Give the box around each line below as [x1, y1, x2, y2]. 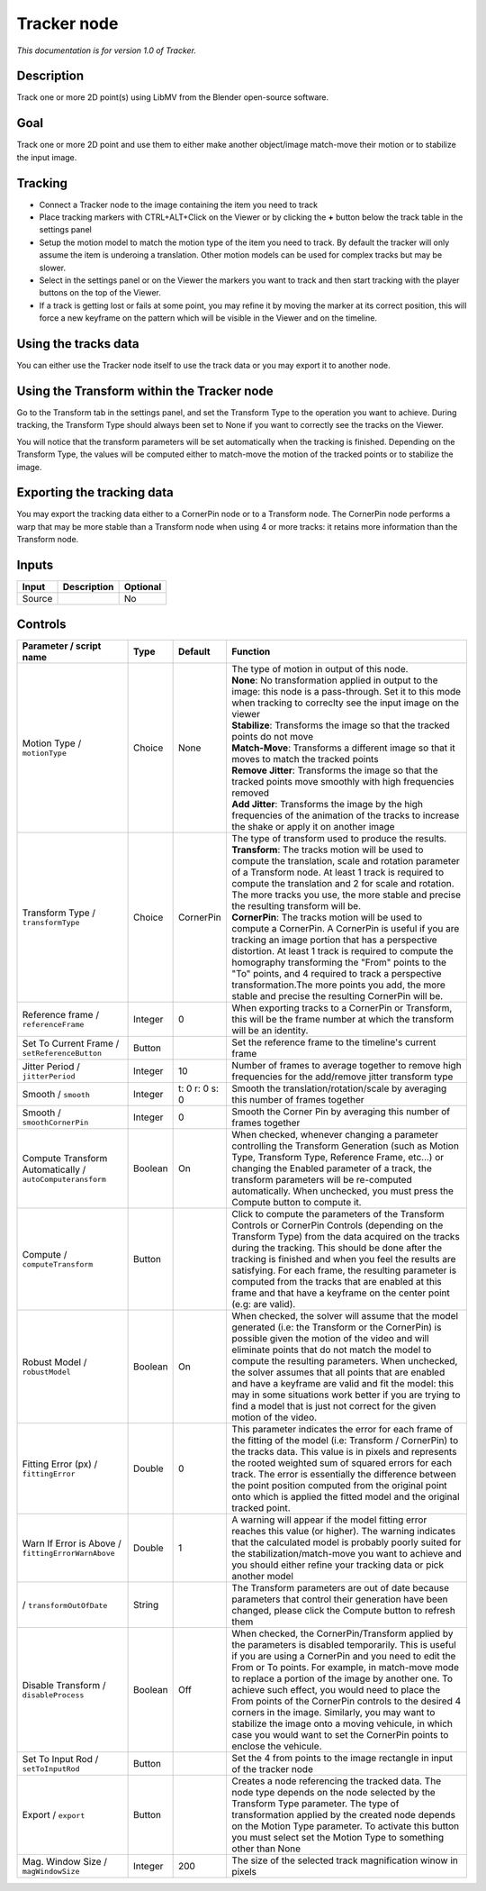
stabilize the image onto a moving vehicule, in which [231, 1717, 454, 1730]
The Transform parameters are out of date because [231, 1581, 450, 1594]
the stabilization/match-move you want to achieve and [231, 1547, 463, 1559]
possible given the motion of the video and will [231, 1332, 429, 1344]
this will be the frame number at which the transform [231, 1013, 454, 1025]
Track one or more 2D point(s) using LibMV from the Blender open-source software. [16, 92, 329, 103]
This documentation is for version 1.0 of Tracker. [16, 45, 197, 56]
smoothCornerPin [22, 1118, 89, 1128]
